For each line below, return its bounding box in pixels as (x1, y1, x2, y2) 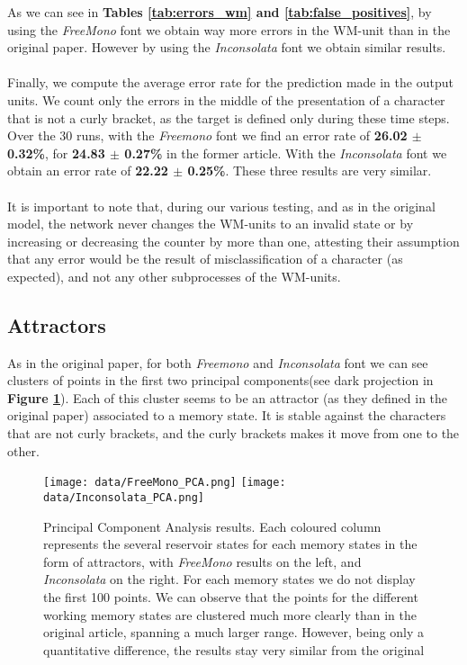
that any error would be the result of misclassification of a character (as (7, 249, 403, 268)
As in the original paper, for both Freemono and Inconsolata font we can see (7, 353, 428, 372)
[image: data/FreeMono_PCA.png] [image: (43, 476, 286, 490)
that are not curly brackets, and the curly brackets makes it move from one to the (7, 424, 460, 443)
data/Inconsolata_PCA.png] (43, 490, 204, 504)
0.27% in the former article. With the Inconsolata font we (124, 143, 447, 162)
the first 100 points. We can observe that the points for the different (43, 587, 418, 606)
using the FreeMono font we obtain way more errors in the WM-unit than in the (7, 20, 451, 39)
